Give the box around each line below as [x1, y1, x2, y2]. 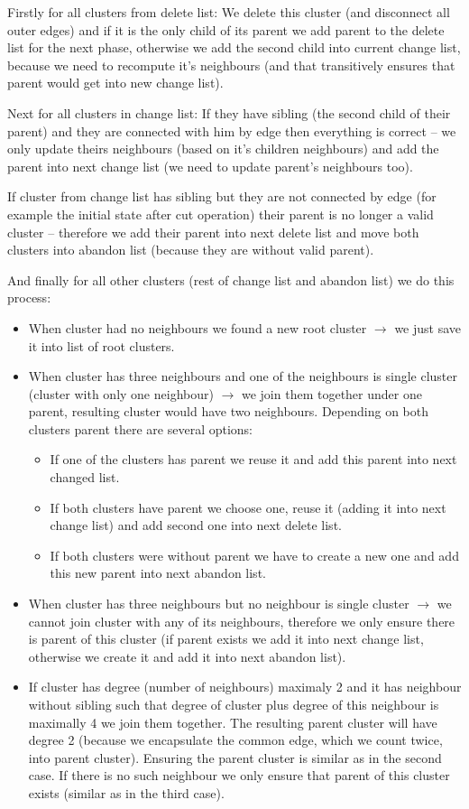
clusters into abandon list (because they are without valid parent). [7, 240, 374, 259]
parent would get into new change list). [7, 73, 224, 92]
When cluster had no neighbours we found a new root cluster [28, 318, 367, 337]
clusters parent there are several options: [28, 419, 253, 438]
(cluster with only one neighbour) [28, 384, 214, 403]
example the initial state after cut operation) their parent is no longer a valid [7, 204, 434, 223]
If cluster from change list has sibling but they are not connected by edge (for [7, 187, 437, 206]
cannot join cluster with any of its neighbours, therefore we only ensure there [28, 611, 455, 630]
